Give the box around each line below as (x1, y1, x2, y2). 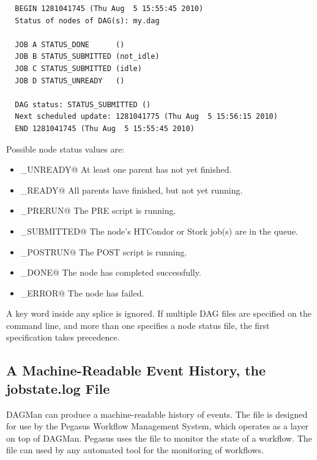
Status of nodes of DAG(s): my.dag (15, 16, 160, 25)
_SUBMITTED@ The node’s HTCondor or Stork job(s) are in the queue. (20, 224, 298, 237)
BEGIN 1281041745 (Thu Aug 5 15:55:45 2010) (15, 4, 204, 13)
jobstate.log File (6, 379, 110, 398)
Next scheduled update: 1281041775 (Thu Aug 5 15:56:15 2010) (15, 112, 278, 121)
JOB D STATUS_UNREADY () (15, 76, 125, 85)
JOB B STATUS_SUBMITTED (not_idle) (15, 52, 160, 61)
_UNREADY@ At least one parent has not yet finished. (20, 163, 232, 176)
